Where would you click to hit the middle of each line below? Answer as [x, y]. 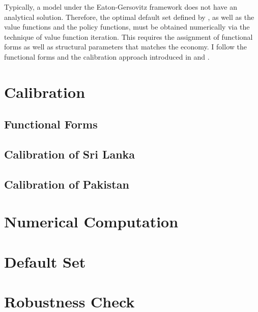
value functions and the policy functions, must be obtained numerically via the [127, 27]
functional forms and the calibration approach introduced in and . [107, 56]
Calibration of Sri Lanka [70, 154]
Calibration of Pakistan [67, 184]
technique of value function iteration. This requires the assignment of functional [128, 36]
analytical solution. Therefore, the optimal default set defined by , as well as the [129, 17]
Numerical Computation [91, 222]
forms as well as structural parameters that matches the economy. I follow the [125, 47]
